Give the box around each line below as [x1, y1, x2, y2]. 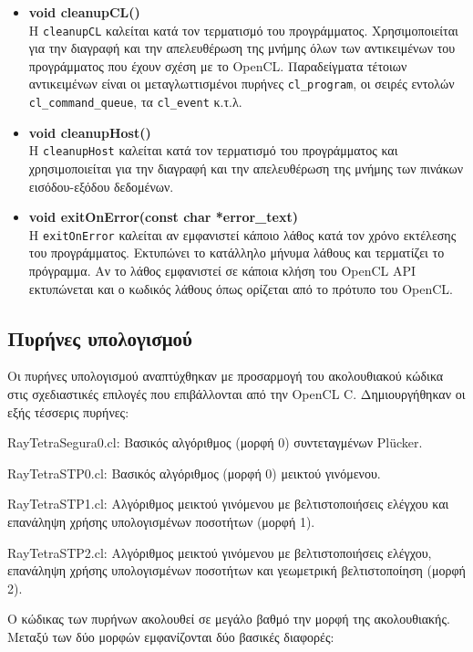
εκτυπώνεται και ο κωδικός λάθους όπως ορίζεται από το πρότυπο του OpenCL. [28, 279, 453, 298]
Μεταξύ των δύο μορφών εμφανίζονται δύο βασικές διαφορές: [7, 626, 334, 646]
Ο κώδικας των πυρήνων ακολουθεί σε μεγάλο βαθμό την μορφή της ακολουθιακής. [7, 609, 450, 628]
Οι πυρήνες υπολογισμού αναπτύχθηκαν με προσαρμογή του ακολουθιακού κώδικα [7, 366, 444, 385]
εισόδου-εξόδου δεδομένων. [28, 176, 174, 195]
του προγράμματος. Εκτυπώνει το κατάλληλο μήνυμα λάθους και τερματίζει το [28, 243, 445, 262]
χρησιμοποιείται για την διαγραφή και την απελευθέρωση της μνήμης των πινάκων [28, 159, 464, 177]
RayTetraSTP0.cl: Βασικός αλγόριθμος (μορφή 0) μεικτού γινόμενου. [7, 463, 381, 482]
